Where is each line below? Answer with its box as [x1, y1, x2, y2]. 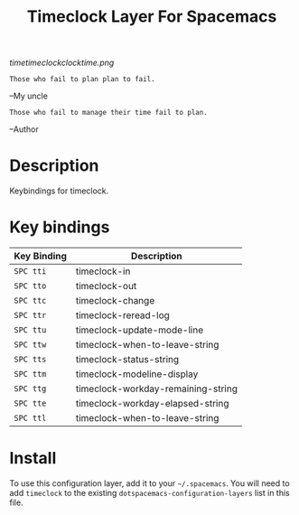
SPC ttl [14, 413, 47, 424]
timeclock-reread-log [75, 309, 170, 322]
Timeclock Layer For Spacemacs [26, 6, 277, 27]
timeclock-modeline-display [75, 368, 199, 380]
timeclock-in [75, 265, 131, 277]
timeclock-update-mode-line [75, 323, 204, 336]
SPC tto [14, 281, 47, 291]
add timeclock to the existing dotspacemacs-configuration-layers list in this [9, 488, 291, 498]
